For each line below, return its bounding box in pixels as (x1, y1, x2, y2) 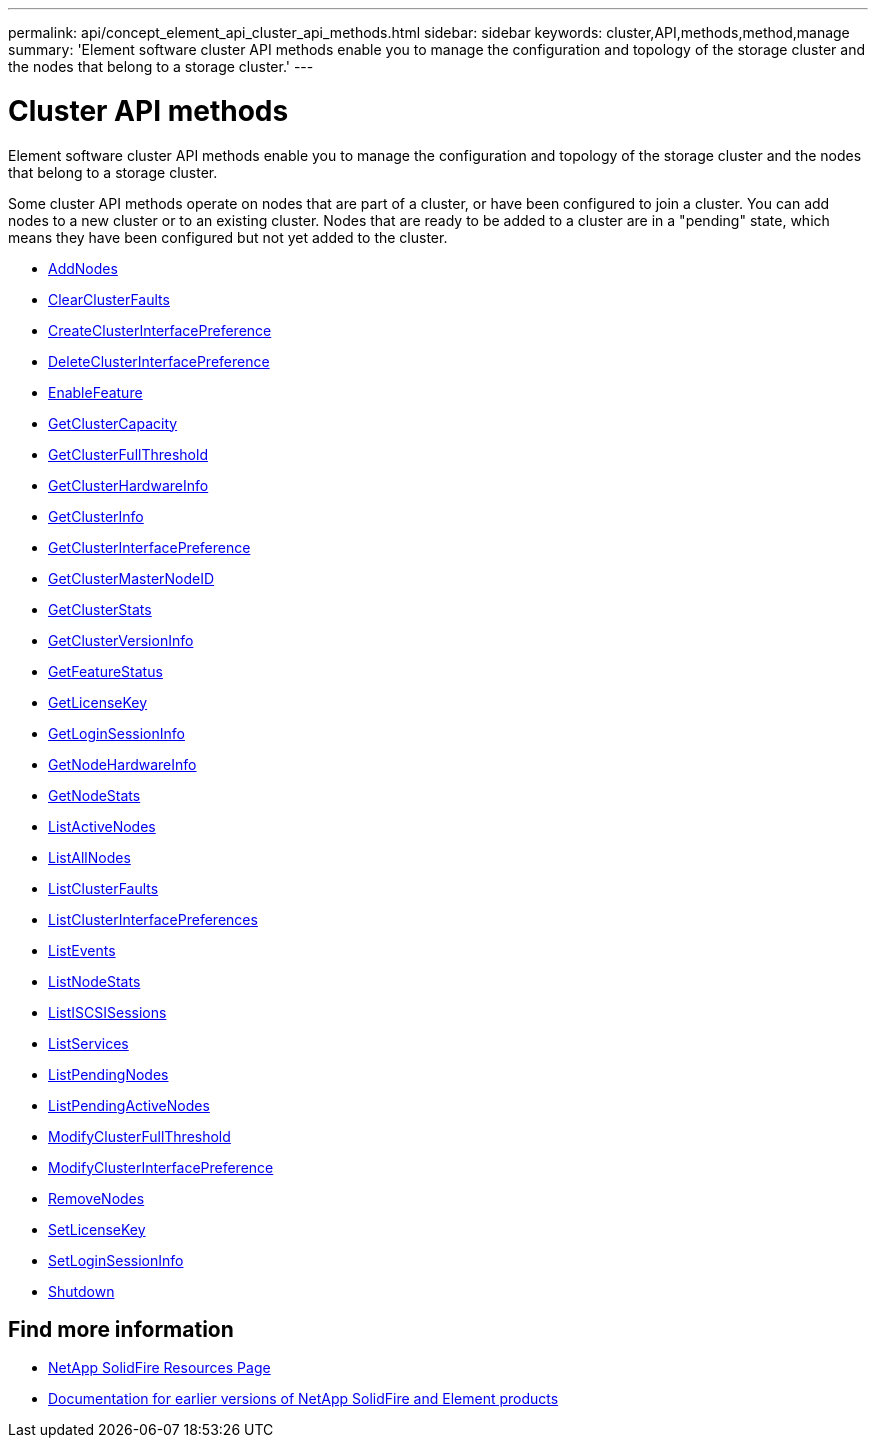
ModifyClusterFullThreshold (48, 1127, 231, 1145)
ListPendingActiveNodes (48, 1096, 210, 1114)
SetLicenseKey (48, 1220, 146, 1238)
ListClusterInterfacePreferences (48, 910, 258, 928)
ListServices (48, 1034, 129, 1052)
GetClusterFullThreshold (48, 445, 208, 463)
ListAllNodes (48, 848, 131, 866)
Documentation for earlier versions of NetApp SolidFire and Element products (48, 1390, 559, 1408)
